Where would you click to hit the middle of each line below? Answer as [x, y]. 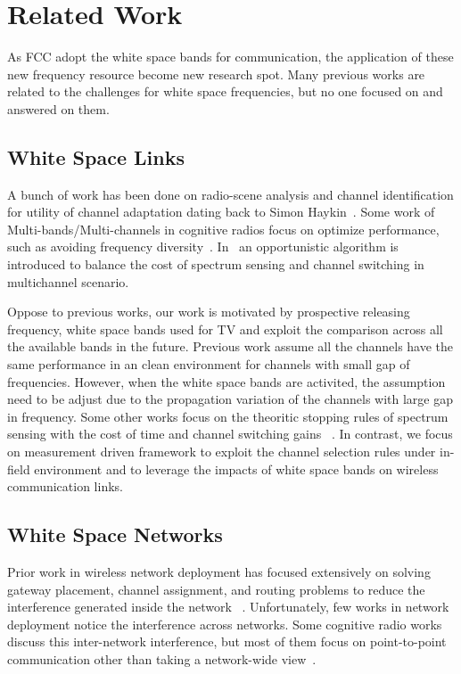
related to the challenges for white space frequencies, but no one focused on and [225, 91]
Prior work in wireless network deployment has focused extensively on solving [219, 571]
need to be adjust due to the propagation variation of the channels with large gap [230, 399]
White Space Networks [115, 534]
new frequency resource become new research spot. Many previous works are [216, 74]
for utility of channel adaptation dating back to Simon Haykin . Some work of [221, 212]
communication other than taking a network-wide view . [162, 658]
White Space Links [96, 156]
